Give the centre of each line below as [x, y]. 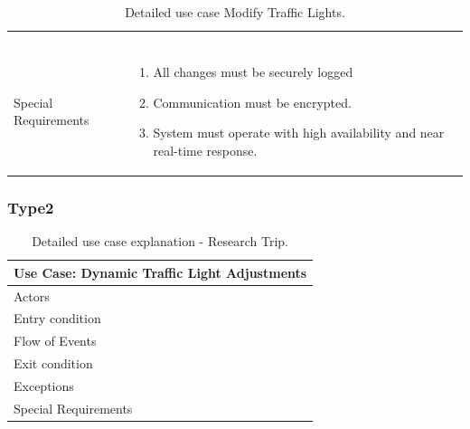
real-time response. [205, 150]
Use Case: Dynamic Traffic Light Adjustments [160, 272]
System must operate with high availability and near [299, 133]
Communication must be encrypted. [252, 102]
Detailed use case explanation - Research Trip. [160, 241]
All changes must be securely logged [253, 72]
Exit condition [53, 363]
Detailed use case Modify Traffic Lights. [235, 12]
